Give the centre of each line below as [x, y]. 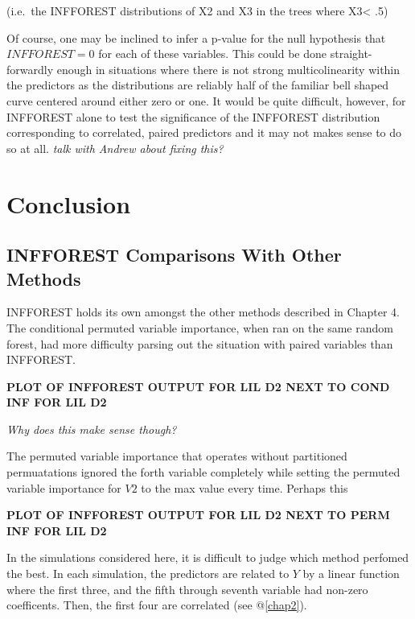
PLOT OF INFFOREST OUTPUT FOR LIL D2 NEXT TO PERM [198, 515]
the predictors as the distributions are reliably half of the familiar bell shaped [198, 85]
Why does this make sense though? [92, 429]
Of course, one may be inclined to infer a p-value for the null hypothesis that [196, 37]
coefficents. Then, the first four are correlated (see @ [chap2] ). [157, 605]
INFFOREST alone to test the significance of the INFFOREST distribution [193, 116]
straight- [351, 54]
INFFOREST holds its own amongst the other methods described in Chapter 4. [203, 312]
